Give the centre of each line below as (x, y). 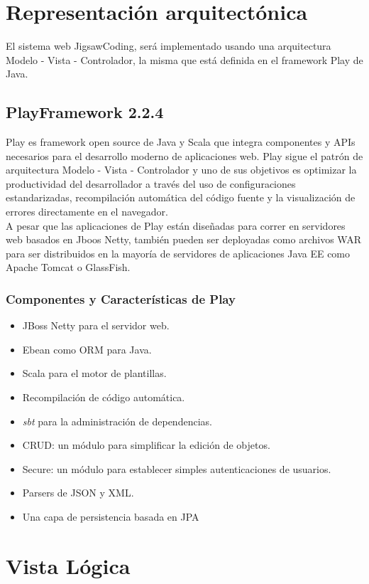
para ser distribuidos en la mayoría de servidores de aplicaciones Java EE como (178, 253)
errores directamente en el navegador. (87, 212)
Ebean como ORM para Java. (87, 349)
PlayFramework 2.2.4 (85, 112)
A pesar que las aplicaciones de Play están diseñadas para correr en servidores (176, 225)
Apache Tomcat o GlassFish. (68, 267)
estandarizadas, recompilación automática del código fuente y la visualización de (181, 197)
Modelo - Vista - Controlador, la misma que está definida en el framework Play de (184, 59)
